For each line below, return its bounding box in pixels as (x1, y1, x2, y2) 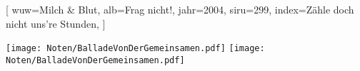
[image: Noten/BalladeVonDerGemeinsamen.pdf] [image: (6, 43, 265, 54)
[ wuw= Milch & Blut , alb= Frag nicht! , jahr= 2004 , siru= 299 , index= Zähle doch (6, 2, 354, 16)
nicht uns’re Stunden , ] (6, 16, 106, 31)
